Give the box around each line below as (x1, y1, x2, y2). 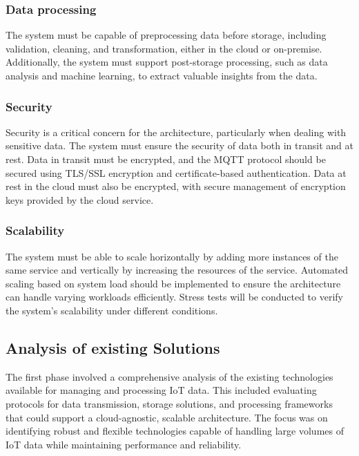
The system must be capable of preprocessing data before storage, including (6, 28, 327, 42)
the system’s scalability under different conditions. (6, 303, 218, 317)
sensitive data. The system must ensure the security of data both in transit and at (6, 138, 353, 153)
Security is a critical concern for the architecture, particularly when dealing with (6, 124, 347, 139)
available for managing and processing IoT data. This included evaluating (6, 383, 317, 397)
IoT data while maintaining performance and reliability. (6, 437, 242, 451)
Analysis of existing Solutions (6, 336, 220, 358)
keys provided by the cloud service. (6, 192, 154, 207)
